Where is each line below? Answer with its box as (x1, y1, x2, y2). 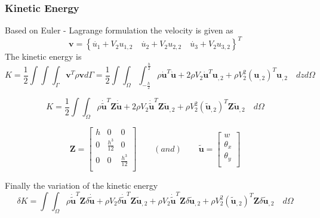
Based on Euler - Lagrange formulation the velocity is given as (5, 24, 233, 36)
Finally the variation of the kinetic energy (5, 179, 158, 192)
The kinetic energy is (5, 50, 82, 63)
